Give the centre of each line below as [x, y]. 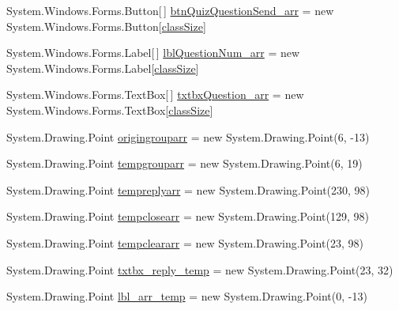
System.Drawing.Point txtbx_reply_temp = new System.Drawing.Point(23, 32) [200, 269]
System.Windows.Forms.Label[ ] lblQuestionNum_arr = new [153, 53]
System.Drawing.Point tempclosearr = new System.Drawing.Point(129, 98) [188, 216]
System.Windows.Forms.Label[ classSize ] [103, 68]
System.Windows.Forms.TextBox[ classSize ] [110, 110]
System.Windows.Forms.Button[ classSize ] [106, 26]
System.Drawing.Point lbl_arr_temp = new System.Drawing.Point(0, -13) [187, 296]
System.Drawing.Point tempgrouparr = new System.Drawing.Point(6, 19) [184, 163]
